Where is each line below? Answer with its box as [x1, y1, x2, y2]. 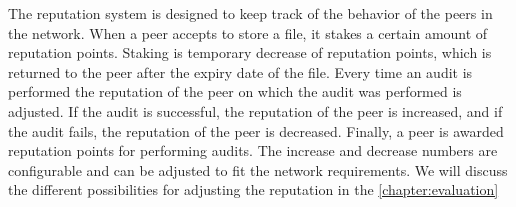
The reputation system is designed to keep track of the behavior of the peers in [8, 3, 493, 23]
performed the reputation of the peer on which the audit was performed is [8, 81, 462, 102]
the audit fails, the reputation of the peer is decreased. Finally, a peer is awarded [8, 120, 504, 141]
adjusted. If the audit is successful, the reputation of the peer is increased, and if [8, 100, 503, 121]
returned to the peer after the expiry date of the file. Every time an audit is [8, 61, 473, 82]
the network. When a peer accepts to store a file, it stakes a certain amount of [8, 22, 488, 43]
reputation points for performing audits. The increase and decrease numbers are [8, 140, 498, 161]
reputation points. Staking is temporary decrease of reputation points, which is [8, 42, 492, 63]
